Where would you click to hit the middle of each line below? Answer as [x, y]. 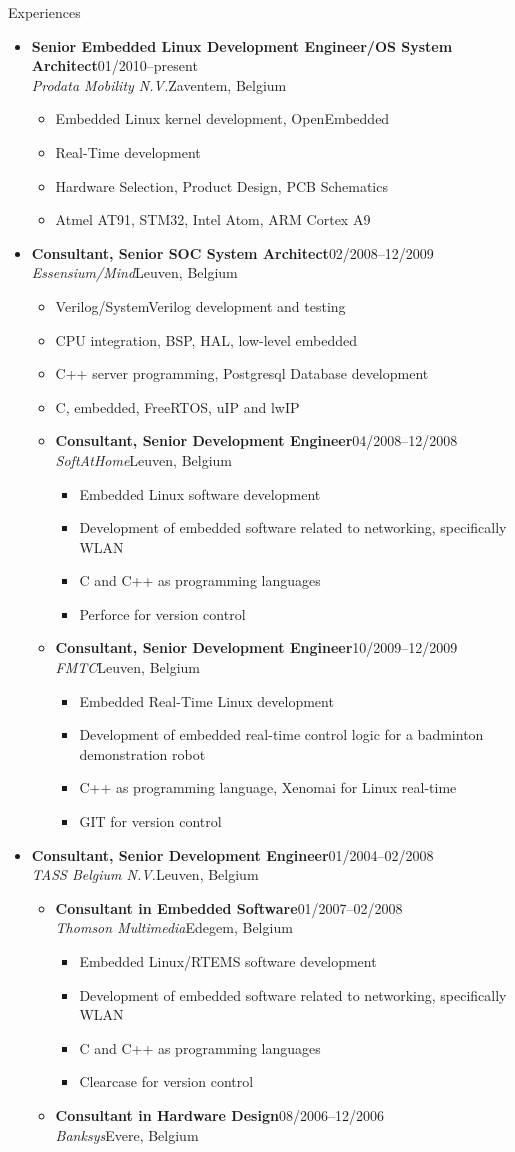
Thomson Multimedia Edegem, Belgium [174, 927]
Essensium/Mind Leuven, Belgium [134, 272]
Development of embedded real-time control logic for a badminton [281, 734]
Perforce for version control [162, 613]
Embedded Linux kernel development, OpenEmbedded [222, 118]
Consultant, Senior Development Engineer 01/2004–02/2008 [232, 854]
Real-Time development [128, 151]
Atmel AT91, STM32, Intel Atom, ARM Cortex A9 [213, 219]
